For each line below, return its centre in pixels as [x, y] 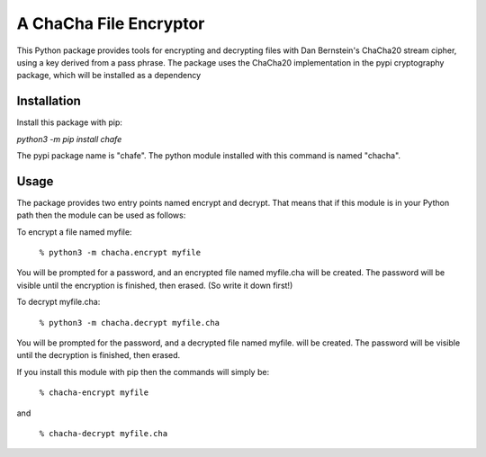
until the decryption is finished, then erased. [99, 355]
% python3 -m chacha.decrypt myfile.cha [130, 323]
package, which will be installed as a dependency [109, 76]
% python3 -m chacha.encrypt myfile [120, 253]
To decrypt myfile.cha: [58, 302]
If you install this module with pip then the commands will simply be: [143, 372]
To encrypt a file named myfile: [74, 232]
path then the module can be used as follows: [101, 215]
